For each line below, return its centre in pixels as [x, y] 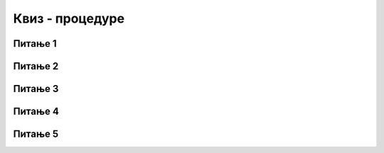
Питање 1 [35, 44]
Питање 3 [36, 89]
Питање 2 [36, 66]
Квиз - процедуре [69, 18]
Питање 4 [36, 112]
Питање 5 [36, 134]
